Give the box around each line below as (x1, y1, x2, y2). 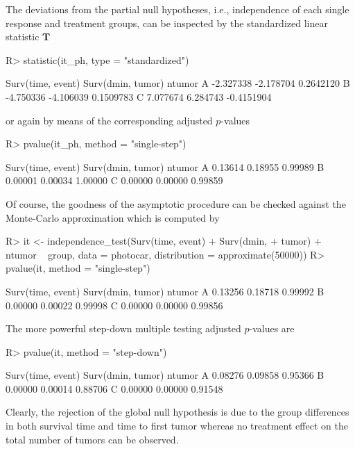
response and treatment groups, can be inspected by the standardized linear (6, 15, 328, 30)
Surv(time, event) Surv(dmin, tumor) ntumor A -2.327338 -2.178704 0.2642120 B (6, 76, 350, 90)
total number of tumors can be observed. (6, 432, 179, 446)
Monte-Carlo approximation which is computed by (6, 210, 220, 224)
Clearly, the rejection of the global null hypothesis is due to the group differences (6, 405, 349, 419)
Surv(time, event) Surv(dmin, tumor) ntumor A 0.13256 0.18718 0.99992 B (6, 284, 324, 298)
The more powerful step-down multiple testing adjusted (6, 321, 241, 336)
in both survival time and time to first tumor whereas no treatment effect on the (6, 418, 348, 433)
